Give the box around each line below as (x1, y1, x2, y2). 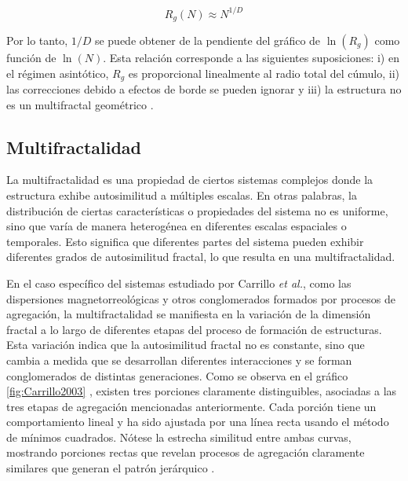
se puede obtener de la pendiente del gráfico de (94, 31, 321, 48)
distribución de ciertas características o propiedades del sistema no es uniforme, (6, 202, 388, 218)
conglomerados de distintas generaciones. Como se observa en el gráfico (6, 367, 348, 384)
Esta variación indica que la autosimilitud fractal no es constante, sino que (6, 336, 365, 353)
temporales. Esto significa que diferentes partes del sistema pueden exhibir (6, 233, 364, 249)
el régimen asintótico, (6, 64, 109, 81)
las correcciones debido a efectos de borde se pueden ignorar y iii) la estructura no (6, 81, 402, 97)
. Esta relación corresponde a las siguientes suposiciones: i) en (103, 49, 399, 65)
